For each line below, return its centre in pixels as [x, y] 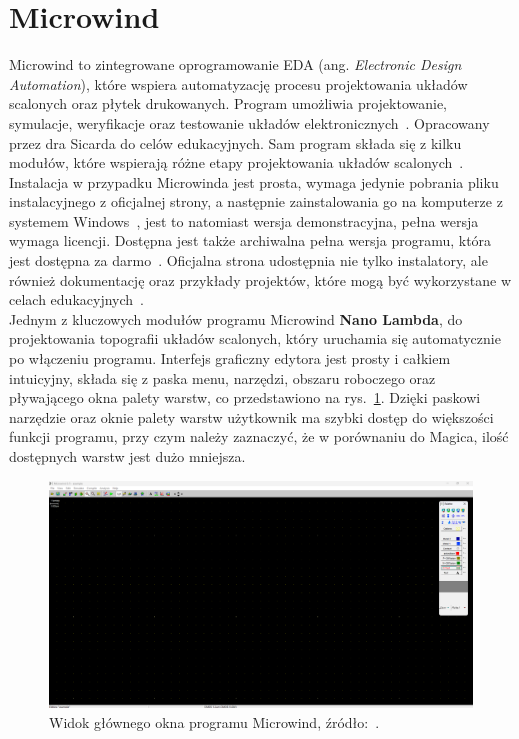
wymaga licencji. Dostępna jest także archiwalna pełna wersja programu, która [250, 240]
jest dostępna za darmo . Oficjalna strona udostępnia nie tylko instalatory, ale [248, 260]
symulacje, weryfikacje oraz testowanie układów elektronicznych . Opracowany [249, 122]
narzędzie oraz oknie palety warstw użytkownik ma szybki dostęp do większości [251, 416]
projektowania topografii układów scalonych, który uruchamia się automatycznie [255, 338]
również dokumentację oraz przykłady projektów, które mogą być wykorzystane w [260, 279]
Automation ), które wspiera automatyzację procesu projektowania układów [238, 83]
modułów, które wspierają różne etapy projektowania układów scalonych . [236, 162]
